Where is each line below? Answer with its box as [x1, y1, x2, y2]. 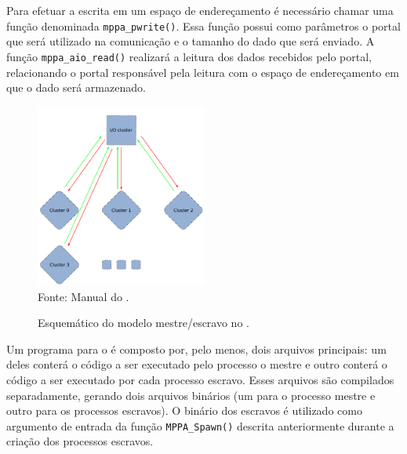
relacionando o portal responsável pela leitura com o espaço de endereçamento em [6, 64, 399, 80]
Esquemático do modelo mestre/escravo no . [38, 314, 249, 331]
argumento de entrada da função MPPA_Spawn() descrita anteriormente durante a [6, 417, 394, 434]
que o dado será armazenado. [6, 79, 146, 96]
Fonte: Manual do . [38, 288, 129, 304]
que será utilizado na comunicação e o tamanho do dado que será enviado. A [6, 33, 375, 49]
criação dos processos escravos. [6, 433, 154, 449]
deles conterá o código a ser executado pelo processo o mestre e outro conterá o [6, 356, 387, 372]
